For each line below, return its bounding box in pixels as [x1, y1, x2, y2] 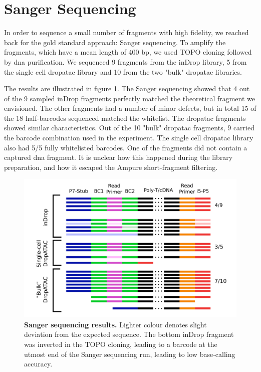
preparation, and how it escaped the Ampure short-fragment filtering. [4, 161, 218, 172]
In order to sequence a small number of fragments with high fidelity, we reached [4, 27, 249, 38]
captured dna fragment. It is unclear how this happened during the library [4, 152, 233, 162]
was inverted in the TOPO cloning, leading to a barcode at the [24, 338, 217, 349]
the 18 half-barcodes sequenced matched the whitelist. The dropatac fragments [4, 112, 246, 123]
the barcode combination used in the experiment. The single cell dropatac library [4, 132, 253, 143]
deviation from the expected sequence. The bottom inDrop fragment [24, 329, 234, 339]
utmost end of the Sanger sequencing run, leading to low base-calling [24, 348, 235, 359]
